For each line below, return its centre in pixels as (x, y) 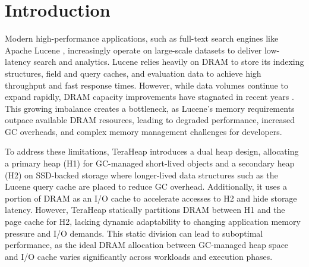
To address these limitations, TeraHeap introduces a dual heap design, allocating (152, 151)
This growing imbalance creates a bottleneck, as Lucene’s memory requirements (150, 108)
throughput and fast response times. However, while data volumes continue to (146, 85)
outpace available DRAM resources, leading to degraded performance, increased (150, 120)
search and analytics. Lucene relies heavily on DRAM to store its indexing (169, 62)
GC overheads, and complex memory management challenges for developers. (144, 131)
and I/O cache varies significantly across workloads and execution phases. (139, 256)
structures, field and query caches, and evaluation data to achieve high (133, 73)
